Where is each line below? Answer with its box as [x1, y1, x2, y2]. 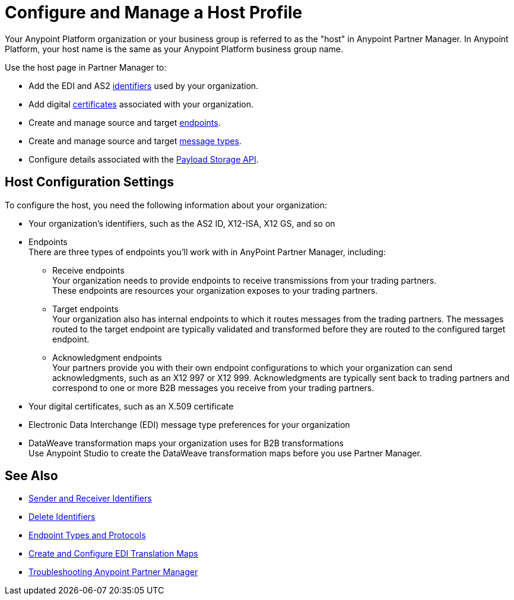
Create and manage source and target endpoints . [28, 117, 221, 128]
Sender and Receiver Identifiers [28, 493, 152, 504]
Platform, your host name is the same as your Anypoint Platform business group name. [5, 43, 344, 54]
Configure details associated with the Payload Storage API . [28, 154, 259, 164]
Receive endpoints [52, 265, 125, 275]
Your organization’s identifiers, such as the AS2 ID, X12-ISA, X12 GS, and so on [28, 218, 335, 228]
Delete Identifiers [28, 512, 96, 522]
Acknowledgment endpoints [52, 352, 162, 363]
